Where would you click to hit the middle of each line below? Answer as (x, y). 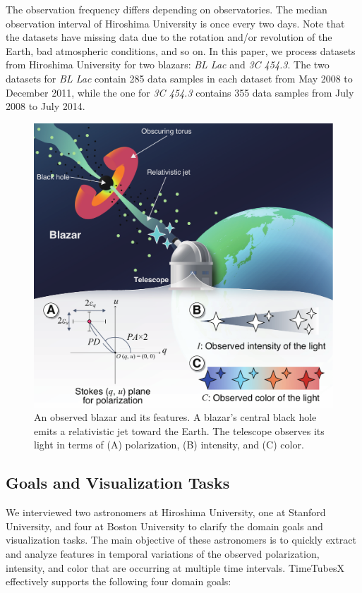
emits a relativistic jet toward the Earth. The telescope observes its (179, 430)
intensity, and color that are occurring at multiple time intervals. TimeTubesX (175, 567)
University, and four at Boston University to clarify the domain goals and (164, 526)
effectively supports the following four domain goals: (119, 581)
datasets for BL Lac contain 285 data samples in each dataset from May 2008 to (179, 78)
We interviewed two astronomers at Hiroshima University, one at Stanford (166, 512)
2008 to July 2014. (46, 106)
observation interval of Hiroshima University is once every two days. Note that (175, 23)
